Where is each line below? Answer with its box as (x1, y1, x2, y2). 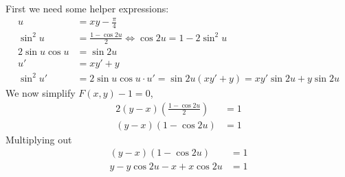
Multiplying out (5, 132, 72, 146)
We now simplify (5, 85, 76, 99)
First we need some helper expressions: (5, 1, 169, 15)
